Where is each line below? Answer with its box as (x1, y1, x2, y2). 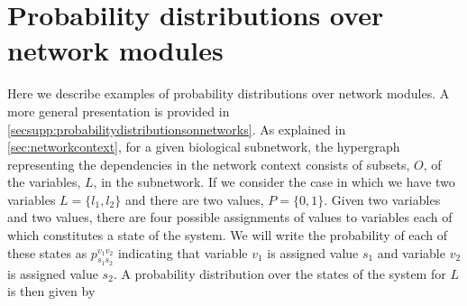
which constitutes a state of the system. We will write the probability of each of (7, 226, 448, 245)
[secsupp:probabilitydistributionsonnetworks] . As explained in (7, 119, 346, 138)
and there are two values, (124, 190, 264, 209)
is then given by (7, 282, 96, 301)
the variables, (7, 172, 81, 191)
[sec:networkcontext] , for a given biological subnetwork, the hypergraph (7, 137, 400, 156)
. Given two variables (324, 190, 441, 209)
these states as (7, 243, 87, 262)
